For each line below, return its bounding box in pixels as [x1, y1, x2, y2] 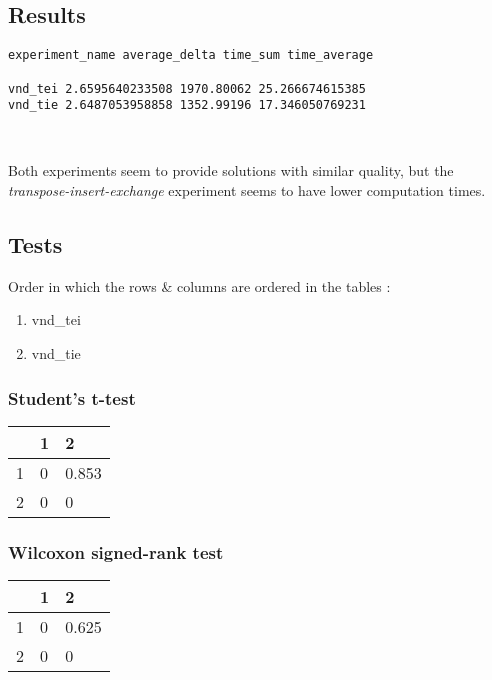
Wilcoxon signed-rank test [8, 539, 224, 564]
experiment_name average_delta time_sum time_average [8, 48, 374, 63]
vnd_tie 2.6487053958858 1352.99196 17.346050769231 [8, 98, 366, 113]
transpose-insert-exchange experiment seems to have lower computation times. [8, 180, 486, 201]
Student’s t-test [8, 385, 136, 410]
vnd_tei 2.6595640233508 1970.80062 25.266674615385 [8, 81, 366, 96]
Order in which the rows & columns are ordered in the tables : [8, 275, 391, 296]
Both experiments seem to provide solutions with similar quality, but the [8, 160, 454, 181]
